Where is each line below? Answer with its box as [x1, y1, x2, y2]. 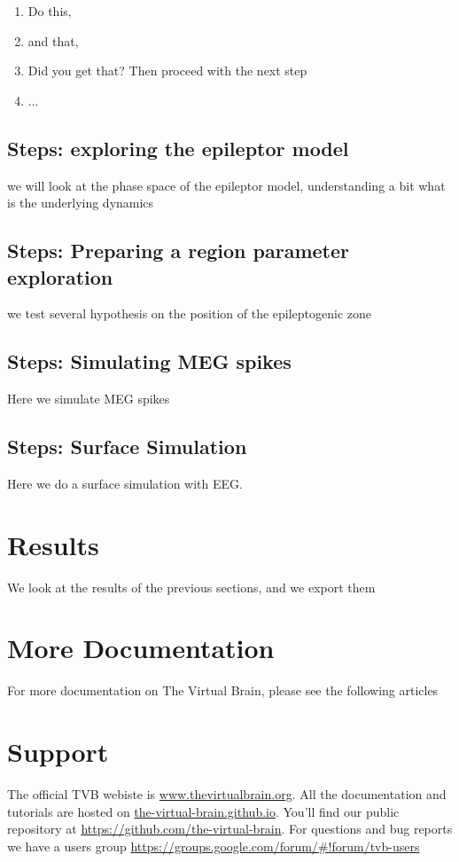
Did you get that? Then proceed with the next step [27, 61, 307, 80]
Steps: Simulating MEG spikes [7, 348, 292, 375]
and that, [27, 31, 79, 50]
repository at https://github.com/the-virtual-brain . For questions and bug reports [7, 819, 453, 838]
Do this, [27, 2, 72, 20]
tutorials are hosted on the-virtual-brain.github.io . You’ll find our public [7, 802, 400, 820]
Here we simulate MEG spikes [7, 389, 170, 408]
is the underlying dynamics [7, 193, 154, 212]
